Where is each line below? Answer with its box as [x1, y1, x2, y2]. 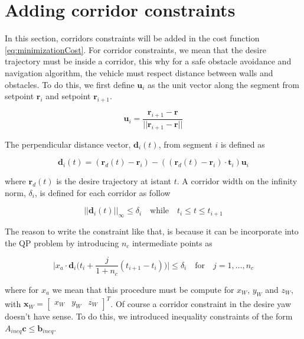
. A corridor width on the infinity [176, 175, 298, 187]
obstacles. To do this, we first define [5, 78, 135, 90]
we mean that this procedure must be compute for [52, 283, 234, 295]
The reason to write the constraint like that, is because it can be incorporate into [5, 225, 299, 237]
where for [5, 283, 39, 295]
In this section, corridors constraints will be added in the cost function [5, 32, 260, 44]
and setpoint [45, 90, 91, 102]
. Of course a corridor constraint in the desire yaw [110, 297, 292, 309]
